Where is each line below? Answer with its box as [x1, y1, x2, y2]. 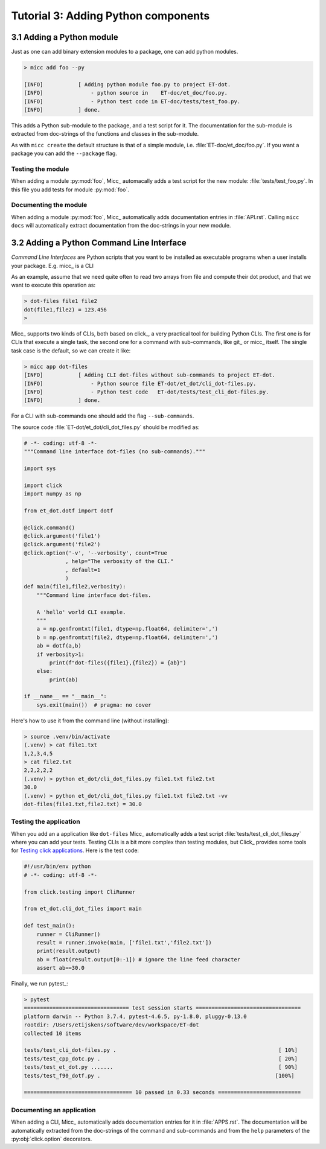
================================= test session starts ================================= [24, 1005, 301, 1011]
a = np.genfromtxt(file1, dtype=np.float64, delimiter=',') [36, 625, 219, 632]
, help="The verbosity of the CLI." [65, 558, 174, 565]
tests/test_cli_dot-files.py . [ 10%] [24, 1047, 298, 1054]
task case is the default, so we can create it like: [11, 347, 131, 354]
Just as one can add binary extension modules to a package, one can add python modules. [11, 48, 238, 56]
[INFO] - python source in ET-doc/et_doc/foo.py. [24, 89, 228, 97]
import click [24, 482, 63, 489]
